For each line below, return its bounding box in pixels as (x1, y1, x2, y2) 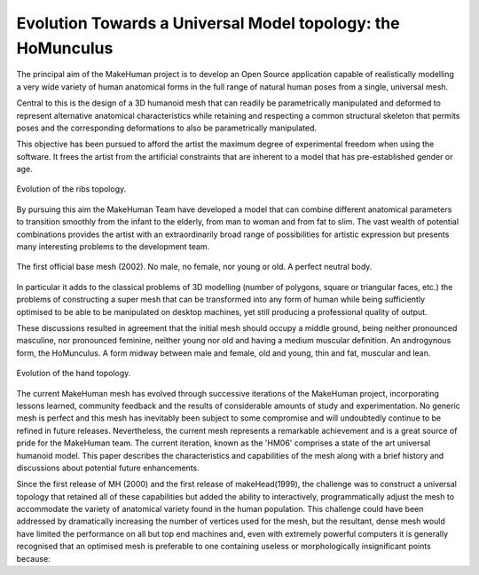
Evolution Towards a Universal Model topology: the (16, 13, 400, 33)
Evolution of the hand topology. (16, 368, 131, 379)
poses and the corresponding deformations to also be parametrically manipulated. (16, 122, 318, 133)
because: (16, 553, 51, 563)
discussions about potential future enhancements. (16, 462, 200, 473)
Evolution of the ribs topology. (16, 184, 127, 194)
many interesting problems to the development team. (16, 241, 210, 252)
